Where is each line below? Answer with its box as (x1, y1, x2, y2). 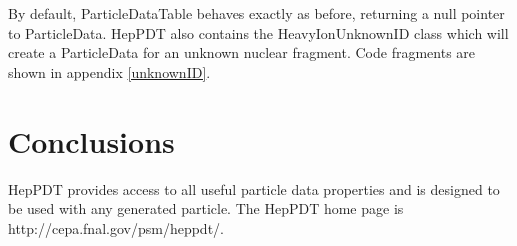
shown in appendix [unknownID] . (8, 61, 211, 82)
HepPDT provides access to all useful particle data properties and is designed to (8, 178, 500, 199)
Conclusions (8, 120, 175, 161)
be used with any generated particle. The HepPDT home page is (8, 198, 404, 219)
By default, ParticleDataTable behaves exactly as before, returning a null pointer (8, 3, 505, 23)
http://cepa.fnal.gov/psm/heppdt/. (8, 217, 224, 238)
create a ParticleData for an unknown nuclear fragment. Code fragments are (8, 42, 476, 63)
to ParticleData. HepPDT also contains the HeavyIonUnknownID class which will (8, 22, 509, 43)
